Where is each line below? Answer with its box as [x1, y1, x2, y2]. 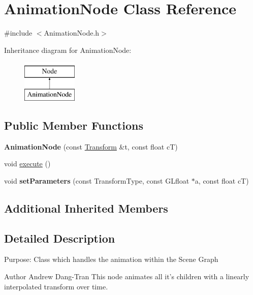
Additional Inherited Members [4, 200, 168, 216]
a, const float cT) [195, 175, 249, 186]
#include [4, 27, 33, 38]
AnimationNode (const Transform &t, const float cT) [4, 141, 178, 152]
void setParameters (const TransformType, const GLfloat [4, 175, 189, 186]
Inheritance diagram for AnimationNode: [4, 44, 132, 55]
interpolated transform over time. [4, 281, 108, 291]
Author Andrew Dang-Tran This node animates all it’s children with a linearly [4, 271, 249, 282]
